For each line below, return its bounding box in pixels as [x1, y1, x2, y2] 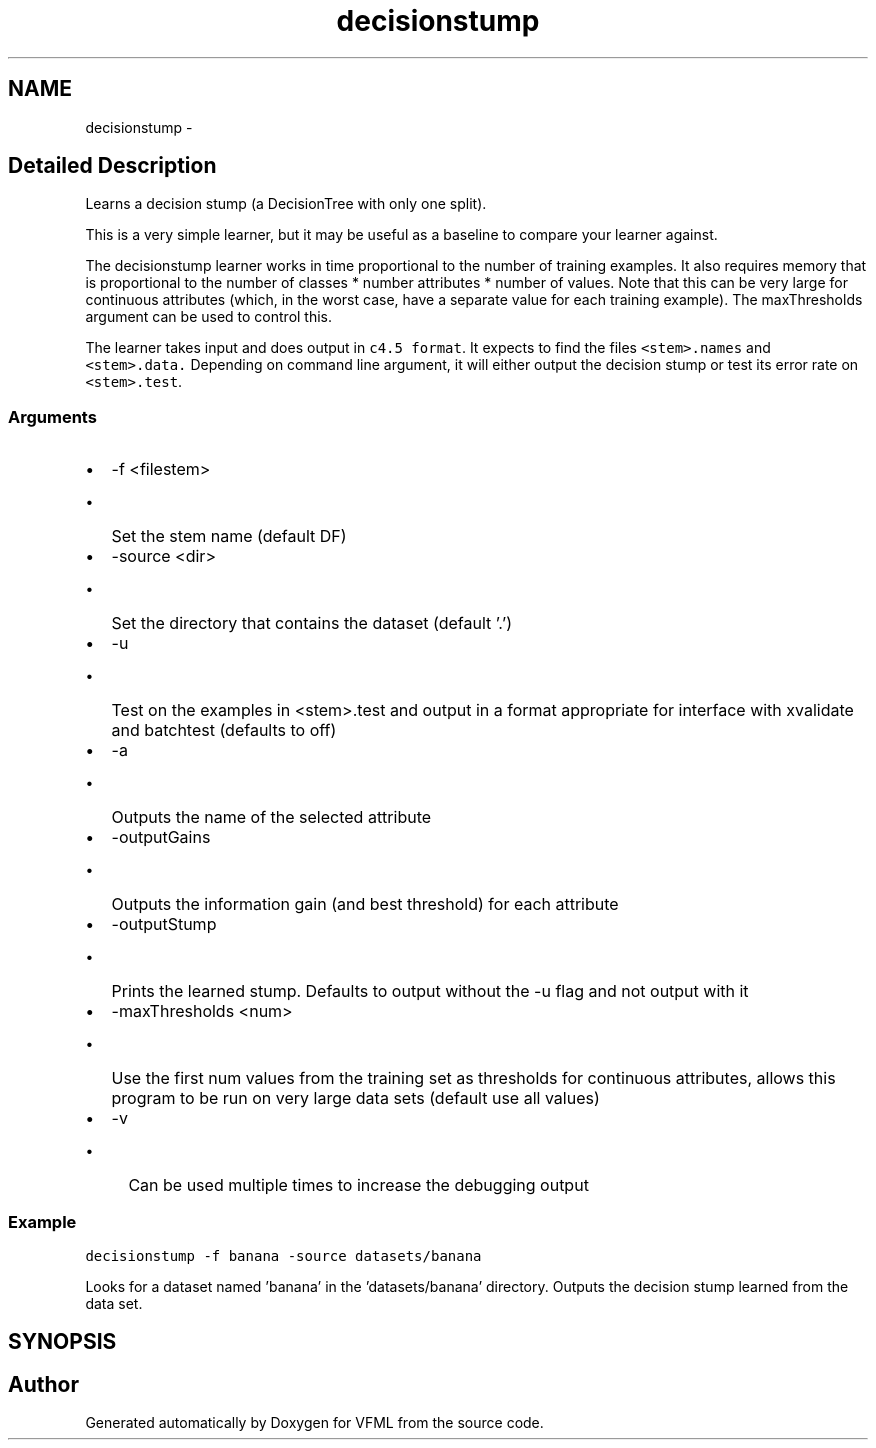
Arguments [8, 406, 97, 427]
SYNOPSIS [8, 1329, 117, 1355]
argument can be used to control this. [85, 308, 333, 326]
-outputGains [111, 827, 211, 848]
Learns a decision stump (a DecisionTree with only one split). [85, 195, 487, 213]
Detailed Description [8, 153, 217, 179]
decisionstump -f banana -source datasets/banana [85, 1247, 482, 1264]
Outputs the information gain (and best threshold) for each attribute [111, 894, 619, 915]
